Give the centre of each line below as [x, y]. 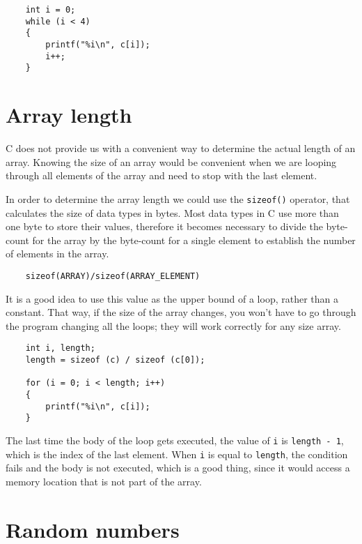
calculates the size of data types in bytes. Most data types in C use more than [172, 212]
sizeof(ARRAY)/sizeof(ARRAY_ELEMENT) [113, 276]
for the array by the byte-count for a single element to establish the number [194, 240]
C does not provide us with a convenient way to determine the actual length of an [181, 148]
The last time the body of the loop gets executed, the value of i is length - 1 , [175, 440]
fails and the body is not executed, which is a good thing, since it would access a [178, 468]
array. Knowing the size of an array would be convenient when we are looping [171, 161]
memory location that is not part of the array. [104, 481]
